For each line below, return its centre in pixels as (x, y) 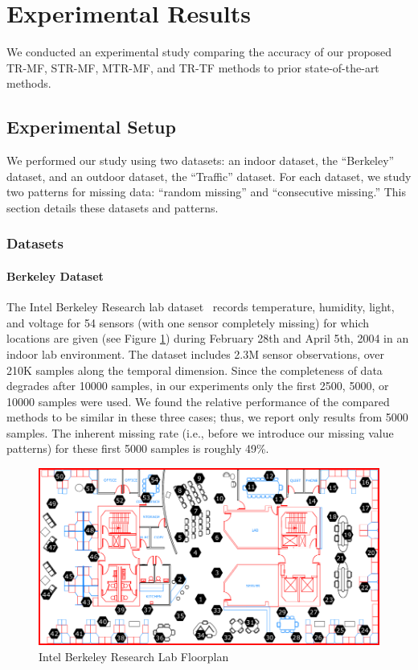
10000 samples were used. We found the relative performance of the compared (198, 401)
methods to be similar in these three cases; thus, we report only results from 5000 (207, 417)
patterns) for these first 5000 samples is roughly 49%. (138, 448)
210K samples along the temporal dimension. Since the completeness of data (195, 370)
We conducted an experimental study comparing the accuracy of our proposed (199, 52)
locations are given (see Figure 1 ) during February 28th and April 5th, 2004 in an (208, 338)
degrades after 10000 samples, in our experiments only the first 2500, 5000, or (198, 386)
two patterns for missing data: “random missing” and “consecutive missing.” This (206, 192)
